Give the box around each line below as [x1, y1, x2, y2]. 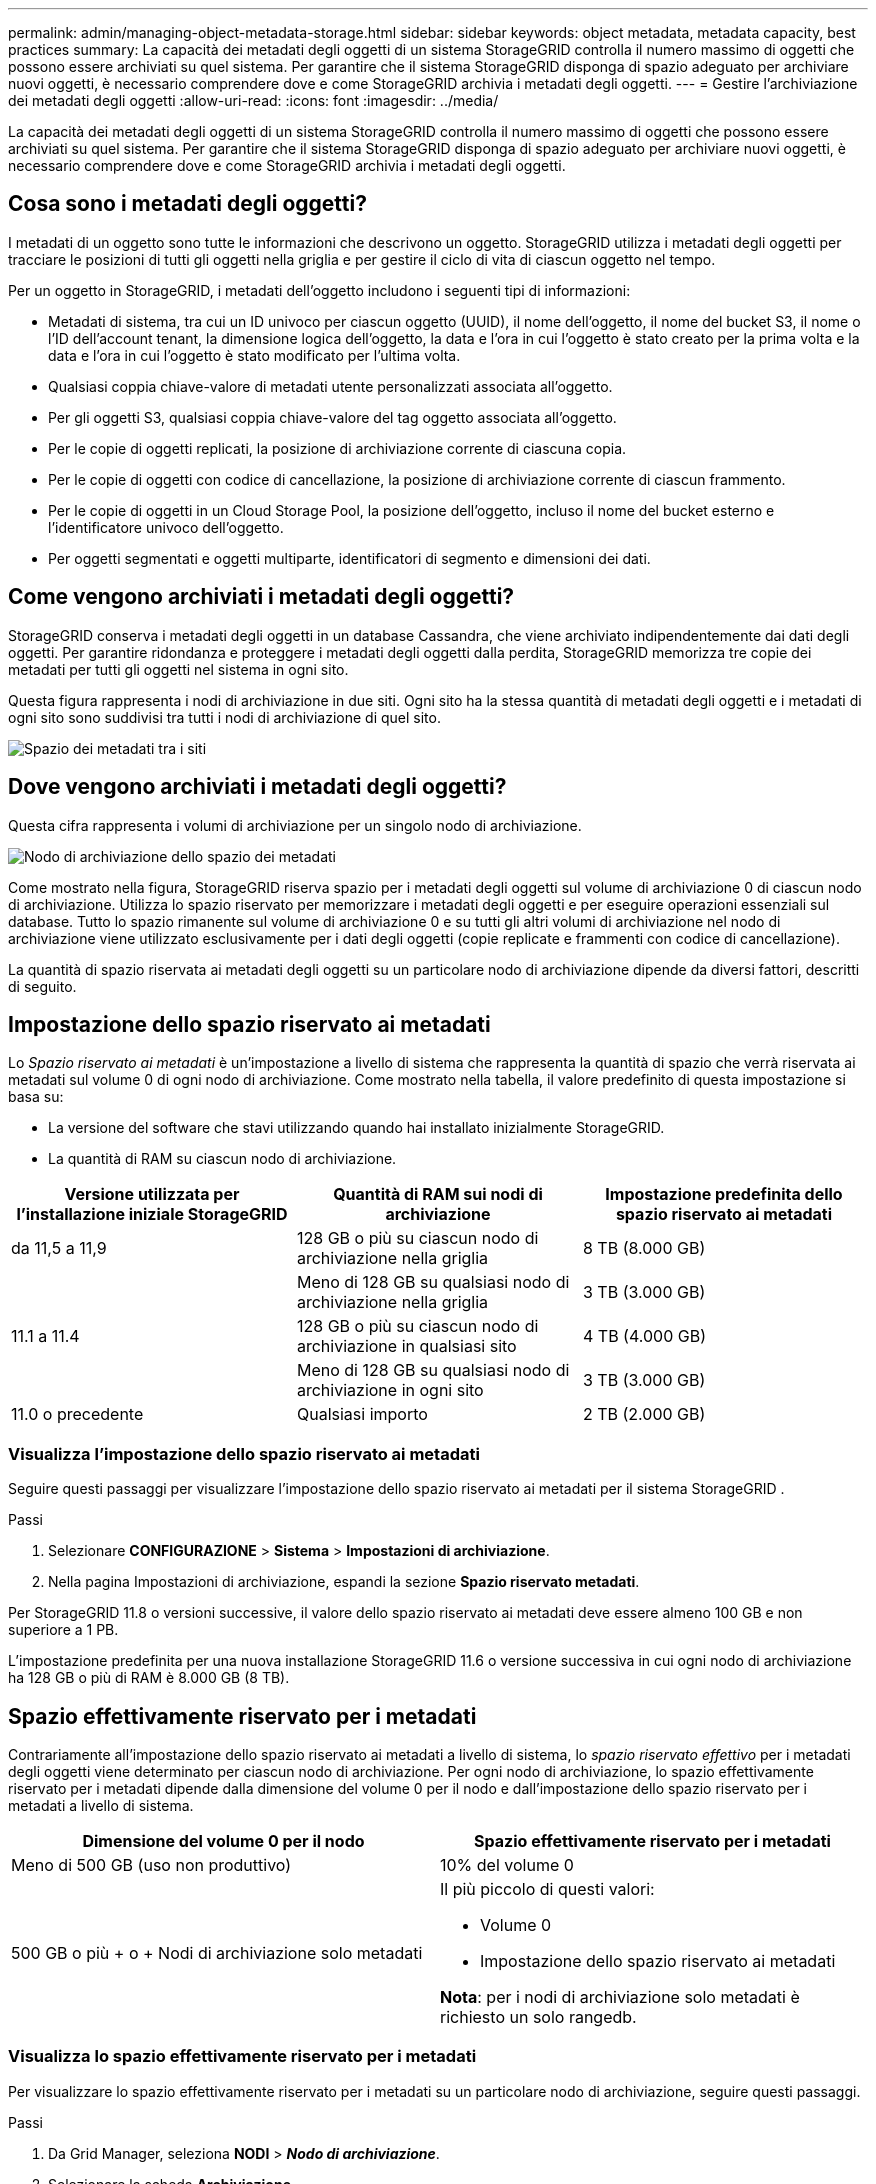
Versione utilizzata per [64, 1184, 240, 1205]
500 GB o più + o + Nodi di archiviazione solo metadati [11, 1942, 423, 1963]
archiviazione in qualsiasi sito [296, 1336, 517, 1357]
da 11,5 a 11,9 [11, 1238, 107, 1259]
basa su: [8, 1088, 64, 1106]
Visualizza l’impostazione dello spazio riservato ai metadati [8, 1443, 480, 1464]
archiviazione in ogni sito [296, 1380, 484, 1401]
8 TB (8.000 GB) [582, 1238, 706, 1259]
